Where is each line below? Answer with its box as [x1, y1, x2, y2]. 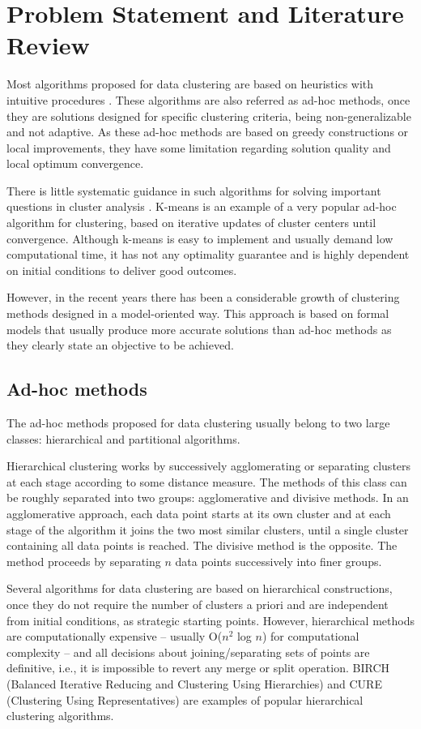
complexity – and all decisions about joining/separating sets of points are [6, 643, 370, 660]
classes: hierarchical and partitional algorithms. [6, 430, 240, 447]
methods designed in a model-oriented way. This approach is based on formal [6, 305, 389, 322]
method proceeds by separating [6, 552, 161, 569]
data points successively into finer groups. [175, 552, 382, 569]
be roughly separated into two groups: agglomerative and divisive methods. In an [6, 489, 409, 506]
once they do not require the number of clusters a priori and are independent [6, 595, 389, 612]
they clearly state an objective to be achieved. [6, 337, 234, 354]
